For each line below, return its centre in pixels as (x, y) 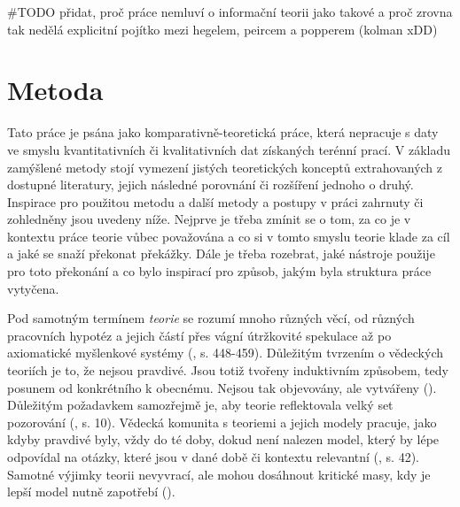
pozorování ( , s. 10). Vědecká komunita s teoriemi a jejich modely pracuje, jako (222, 422)
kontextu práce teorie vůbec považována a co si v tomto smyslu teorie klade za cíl (229, 236)
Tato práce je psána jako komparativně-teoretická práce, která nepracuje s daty (223, 132)
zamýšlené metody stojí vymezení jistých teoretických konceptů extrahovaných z (225, 167)
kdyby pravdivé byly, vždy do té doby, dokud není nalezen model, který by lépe (223, 439)
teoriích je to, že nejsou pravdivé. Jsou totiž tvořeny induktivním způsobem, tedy (228, 370)
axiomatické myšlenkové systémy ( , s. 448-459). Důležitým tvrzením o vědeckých (226, 353)
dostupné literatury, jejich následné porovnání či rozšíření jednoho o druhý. (211, 184)
